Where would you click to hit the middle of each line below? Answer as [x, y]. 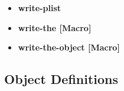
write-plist [40, 8]
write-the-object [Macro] [69, 47]
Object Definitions [61, 79]
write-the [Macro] [55, 27]
